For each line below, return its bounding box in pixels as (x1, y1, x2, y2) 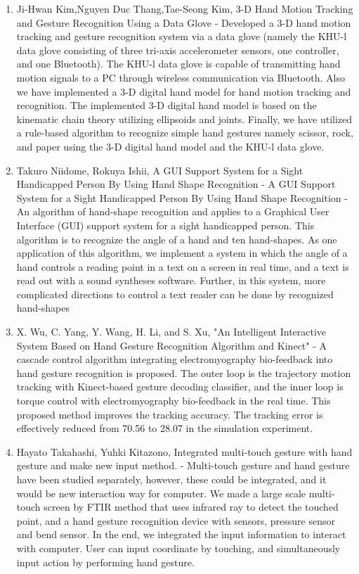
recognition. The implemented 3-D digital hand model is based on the (16, 98, 317, 113)
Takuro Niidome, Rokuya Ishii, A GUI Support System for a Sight (16, 162, 303, 177)
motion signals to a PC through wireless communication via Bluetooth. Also (16, 70, 345, 84)
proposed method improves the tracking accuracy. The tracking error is (16, 407, 323, 421)
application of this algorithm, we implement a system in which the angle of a (16, 245, 348, 260)
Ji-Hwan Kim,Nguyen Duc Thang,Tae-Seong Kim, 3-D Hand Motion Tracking (16, 1, 353, 15)
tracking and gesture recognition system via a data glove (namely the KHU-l (16, 29, 347, 44)
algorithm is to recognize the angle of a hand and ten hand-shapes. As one (16, 231, 337, 246)
